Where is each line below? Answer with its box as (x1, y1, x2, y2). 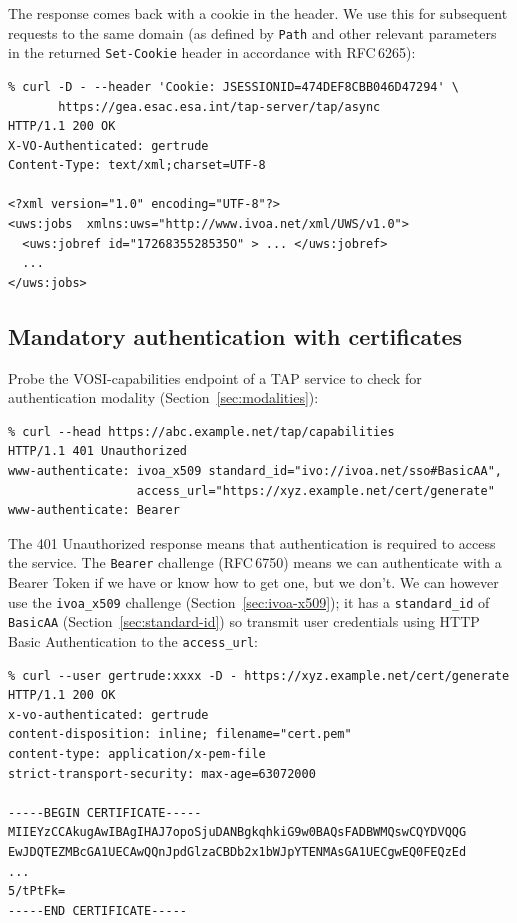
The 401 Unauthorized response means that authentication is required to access (8, 532, 496, 553)
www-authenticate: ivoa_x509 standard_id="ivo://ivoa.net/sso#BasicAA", (8, 464, 502, 479)
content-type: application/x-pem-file (8, 746, 266, 761)
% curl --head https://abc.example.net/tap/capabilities (8, 424, 395, 439)
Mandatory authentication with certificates (8, 320, 463, 351)
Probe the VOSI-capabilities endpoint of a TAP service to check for (8, 367, 422, 388)
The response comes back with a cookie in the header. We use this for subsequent (8, 3, 508, 23)
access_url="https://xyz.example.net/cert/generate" (136, 483, 495, 498)
